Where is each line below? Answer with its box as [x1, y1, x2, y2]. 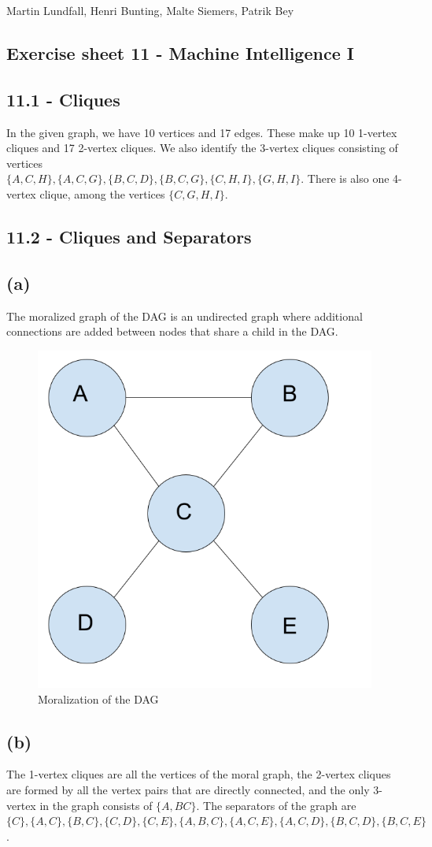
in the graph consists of [39, 797, 153, 813]
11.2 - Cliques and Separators [6, 224, 252, 248]
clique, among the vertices [39, 185, 165, 202]
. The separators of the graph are [196, 797, 356, 813]
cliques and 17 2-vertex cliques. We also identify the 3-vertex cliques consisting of [6, 139, 398, 156]
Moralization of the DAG [38, 690, 159, 707]
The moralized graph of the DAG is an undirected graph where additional [6, 307, 363, 324]
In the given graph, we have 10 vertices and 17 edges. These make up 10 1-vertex [6, 124, 397, 140]
